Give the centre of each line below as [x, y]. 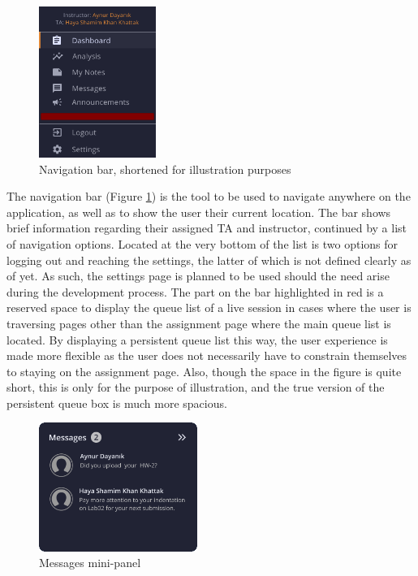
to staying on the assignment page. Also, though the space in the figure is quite [204, 371]
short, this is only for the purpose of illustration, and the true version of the [196, 387]
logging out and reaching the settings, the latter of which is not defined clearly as [209, 260]
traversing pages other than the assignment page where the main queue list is [199, 323]
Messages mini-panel [90, 563]
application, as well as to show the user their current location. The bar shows [199, 212]
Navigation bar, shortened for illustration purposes [165, 169]
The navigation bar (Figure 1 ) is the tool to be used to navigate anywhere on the [209, 196]
